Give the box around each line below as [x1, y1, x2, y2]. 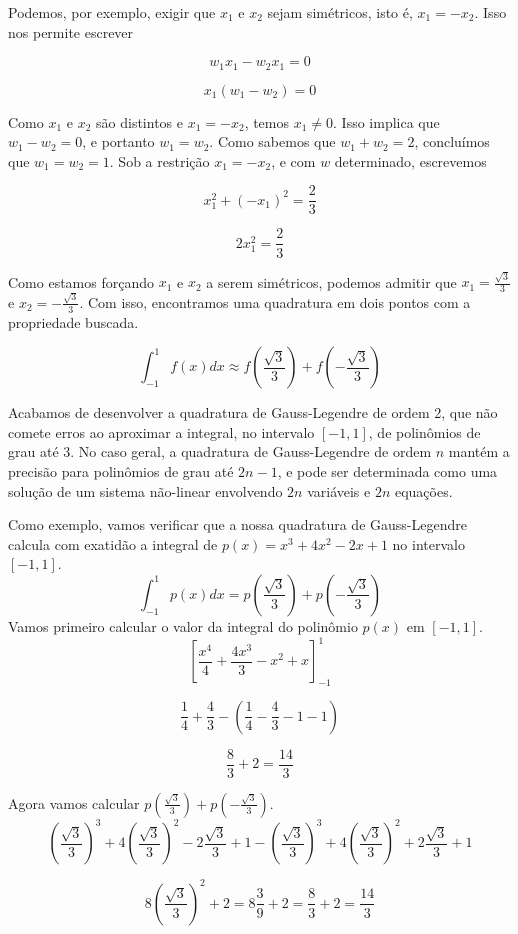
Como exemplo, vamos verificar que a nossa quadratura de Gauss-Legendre [8, 514, 467, 535]
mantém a [448, 441, 510, 462]
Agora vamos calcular [8, 792, 140, 813]
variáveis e [307, 480, 371, 501]
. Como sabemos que [209, 131, 336, 152]
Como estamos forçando [8, 271, 155, 292]
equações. [394, 480, 453, 501]
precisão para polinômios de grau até [8, 460, 234, 481]
